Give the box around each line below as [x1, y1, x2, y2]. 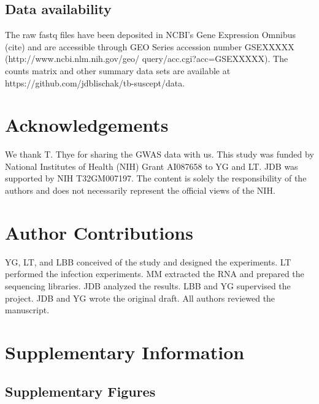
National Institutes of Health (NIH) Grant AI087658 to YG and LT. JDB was [5, 159, 298, 172]
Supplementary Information [5, 339, 245, 364]
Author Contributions [5, 219, 193, 245]
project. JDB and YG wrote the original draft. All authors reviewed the [5, 291, 275, 304]
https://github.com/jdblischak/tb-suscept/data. [5, 76, 185, 89]
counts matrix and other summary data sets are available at [5, 64, 231, 77]
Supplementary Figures [5, 381, 156, 400]
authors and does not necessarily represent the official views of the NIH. [5, 184, 275, 197]
